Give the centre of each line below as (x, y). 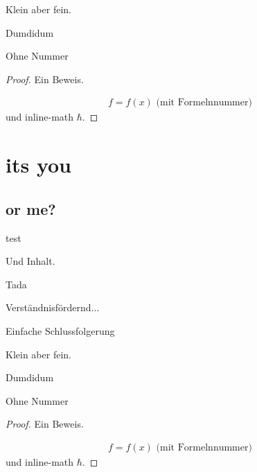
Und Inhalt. (30, 261)
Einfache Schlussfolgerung (60, 330)
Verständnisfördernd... (53, 307)
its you (38, 165)
